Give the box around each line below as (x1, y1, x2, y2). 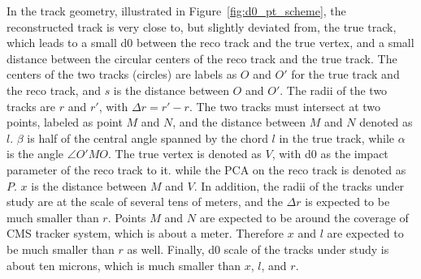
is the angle (7, 145, 64, 162)
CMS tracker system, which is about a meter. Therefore (7, 225, 284, 242)
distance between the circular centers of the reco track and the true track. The (7, 49, 397, 67)
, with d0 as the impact (271, 145, 388, 162)
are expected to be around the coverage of (199, 208, 409, 225)
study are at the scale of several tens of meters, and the (7, 193, 283, 210)
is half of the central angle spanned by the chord (27, 129, 268, 146)
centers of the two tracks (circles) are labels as (7, 66, 237, 83)
